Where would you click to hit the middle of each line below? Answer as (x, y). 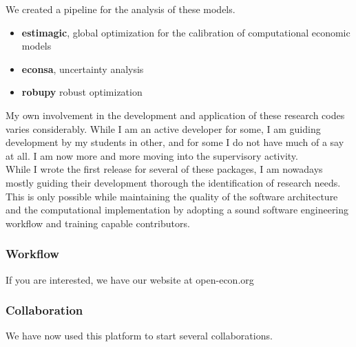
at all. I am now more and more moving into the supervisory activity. (152, 155)
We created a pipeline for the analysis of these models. (121, 9)
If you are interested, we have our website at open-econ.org (130, 279)
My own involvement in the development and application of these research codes (175, 115)
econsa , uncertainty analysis (83, 69)
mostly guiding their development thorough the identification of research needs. (173, 182)
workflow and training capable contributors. (98, 223)
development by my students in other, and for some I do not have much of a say (175, 142)
